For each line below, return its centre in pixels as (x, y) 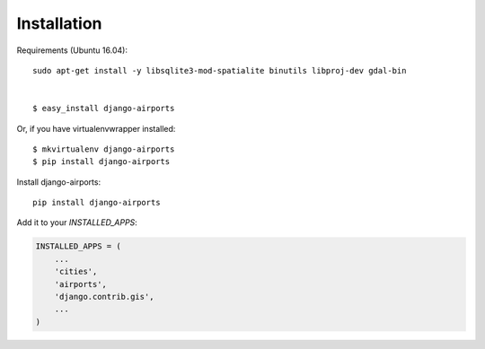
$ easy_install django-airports (104, 109)
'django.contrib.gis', (104, 297)
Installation (59, 23)
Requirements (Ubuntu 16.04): (72, 50)
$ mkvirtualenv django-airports (104, 149)
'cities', (76, 272)
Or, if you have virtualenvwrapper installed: (96, 128)
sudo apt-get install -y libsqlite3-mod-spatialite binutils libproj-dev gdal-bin (220, 70)
